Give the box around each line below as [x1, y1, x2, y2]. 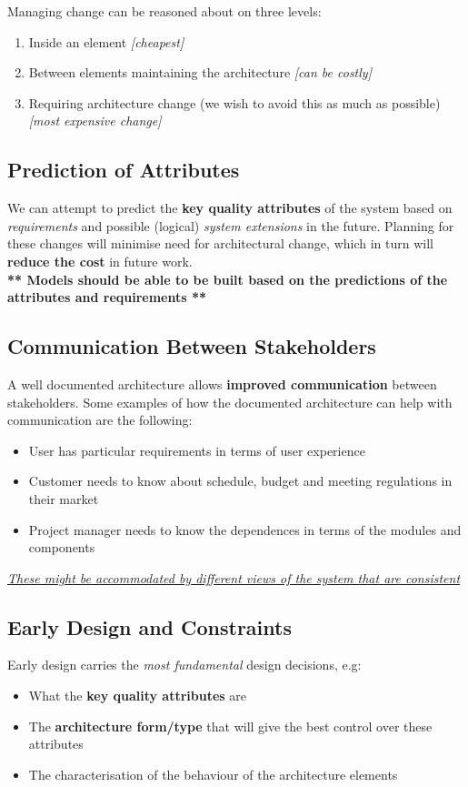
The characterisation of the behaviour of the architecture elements [28, 764, 398, 783]
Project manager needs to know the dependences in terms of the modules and [28, 520, 462, 539]
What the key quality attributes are [28, 686, 247, 705]
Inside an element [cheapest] [28, 32, 184, 51]
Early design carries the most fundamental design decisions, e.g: [7, 655, 362, 674]
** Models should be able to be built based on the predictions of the [7, 269, 448, 288]
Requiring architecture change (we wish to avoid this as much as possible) [28, 93, 441, 112]
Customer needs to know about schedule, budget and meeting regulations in [28, 471, 453, 490]
